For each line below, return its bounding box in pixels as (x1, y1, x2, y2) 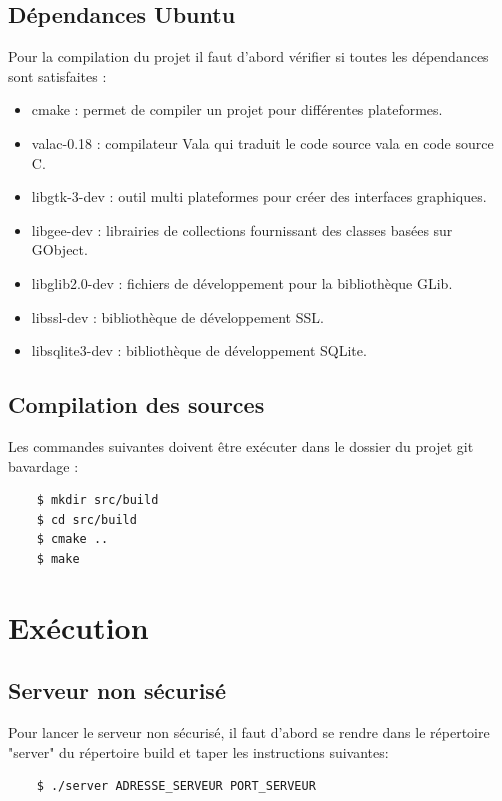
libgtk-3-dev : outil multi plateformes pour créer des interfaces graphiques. (31, 186, 487, 207)
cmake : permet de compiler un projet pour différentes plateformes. (31, 99, 443, 120)
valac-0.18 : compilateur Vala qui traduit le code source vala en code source (31, 132, 494, 153)
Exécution (8, 606, 149, 647)
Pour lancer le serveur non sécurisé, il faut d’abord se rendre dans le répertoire (8, 722, 490, 743)
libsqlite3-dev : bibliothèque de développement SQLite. (31, 340, 367, 361)
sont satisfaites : (8, 65, 107, 86)
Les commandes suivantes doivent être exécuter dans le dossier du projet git (8, 435, 474, 456)
